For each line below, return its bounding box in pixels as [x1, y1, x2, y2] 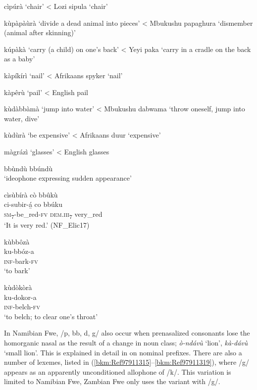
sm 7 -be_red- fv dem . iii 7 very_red [4, 208, 103, 220]
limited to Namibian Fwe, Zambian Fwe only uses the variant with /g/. [4, 376, 220, 387]
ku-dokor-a [4, 292, 37, 302]
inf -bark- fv [4, 255, 38, 266]
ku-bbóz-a [4, 246, 34, 256]
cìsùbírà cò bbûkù [4, 189, 58, 199]
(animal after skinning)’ [4, 27, 76, 38]
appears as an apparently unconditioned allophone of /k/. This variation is [4, 366, 231, 377]
